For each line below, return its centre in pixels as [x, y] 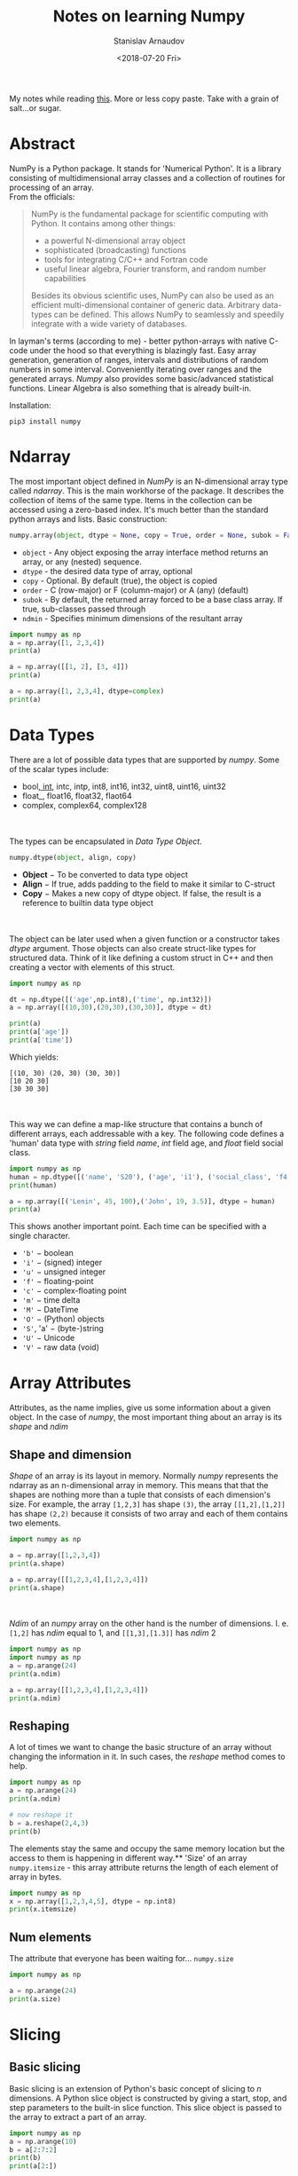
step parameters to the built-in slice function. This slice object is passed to [145, 2107]
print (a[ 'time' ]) [41, 1040]
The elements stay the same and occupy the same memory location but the [147, 1849]
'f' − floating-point [58, 1281]
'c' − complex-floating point [74, 1291]
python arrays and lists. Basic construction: [88, 519]
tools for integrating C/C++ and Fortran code [126, 259]
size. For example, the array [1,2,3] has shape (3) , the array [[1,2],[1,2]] [147, 1504]
